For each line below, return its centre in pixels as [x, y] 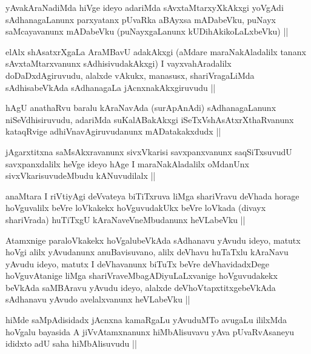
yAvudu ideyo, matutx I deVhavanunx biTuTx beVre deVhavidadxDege [138, 263]
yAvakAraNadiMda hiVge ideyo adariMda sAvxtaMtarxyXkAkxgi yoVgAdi [145, 7]
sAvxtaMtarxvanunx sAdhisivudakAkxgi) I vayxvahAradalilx [119, 63]
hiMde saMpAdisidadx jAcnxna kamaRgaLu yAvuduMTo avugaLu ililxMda [146, 320]
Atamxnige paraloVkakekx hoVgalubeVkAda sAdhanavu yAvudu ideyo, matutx [153, 240]
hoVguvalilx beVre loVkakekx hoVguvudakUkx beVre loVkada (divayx [136, 208]
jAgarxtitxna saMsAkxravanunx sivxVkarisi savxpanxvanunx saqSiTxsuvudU [149, 151]
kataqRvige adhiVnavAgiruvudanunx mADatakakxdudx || [113, 131]
